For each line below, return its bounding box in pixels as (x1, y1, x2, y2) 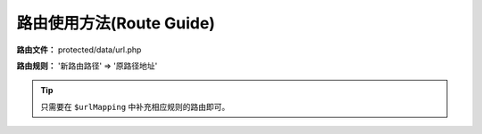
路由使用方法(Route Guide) (16, 13, 216, 33)
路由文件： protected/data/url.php (16, 44, 142, 55)
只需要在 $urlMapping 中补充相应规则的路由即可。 (40, 101, 230, 112)
